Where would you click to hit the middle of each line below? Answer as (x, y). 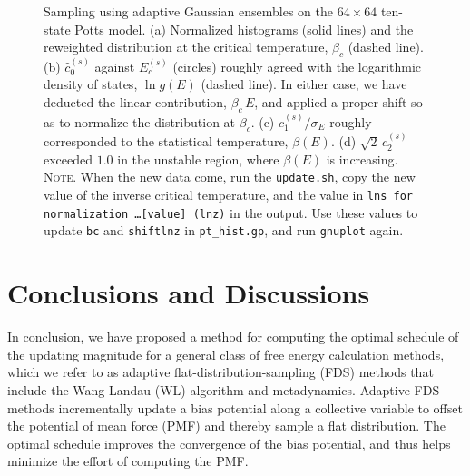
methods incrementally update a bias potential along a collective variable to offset (235, 407)
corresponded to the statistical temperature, (166, 141)
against (115, 66)
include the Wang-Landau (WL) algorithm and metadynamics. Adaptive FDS (224, 389)
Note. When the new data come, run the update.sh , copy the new (230, 177)
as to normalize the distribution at (140, 121)
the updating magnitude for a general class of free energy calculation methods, (226, 354)
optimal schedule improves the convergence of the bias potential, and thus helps (229, 443)
